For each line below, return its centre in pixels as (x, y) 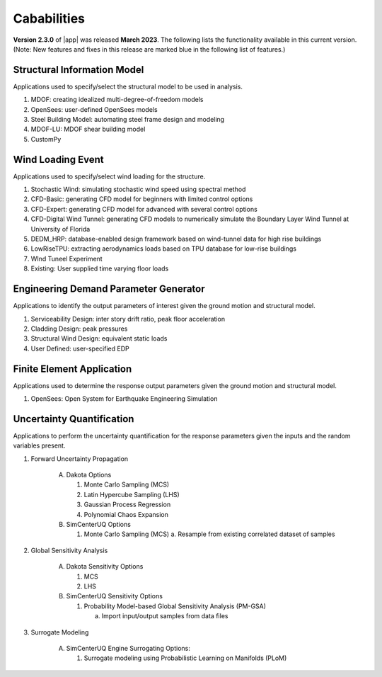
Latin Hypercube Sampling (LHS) (132, 494)
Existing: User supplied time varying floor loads (100, 268)
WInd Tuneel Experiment (66, 258)
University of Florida (60, 229)
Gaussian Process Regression (127, 505)
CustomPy (46, 139)
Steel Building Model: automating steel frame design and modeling (128, 120)
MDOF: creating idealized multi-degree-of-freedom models (117, 100)
